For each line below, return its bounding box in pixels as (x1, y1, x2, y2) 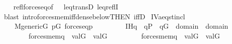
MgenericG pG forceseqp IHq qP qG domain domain (14, 21, 228, 31)
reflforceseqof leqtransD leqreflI (13, 1, 119, 11)
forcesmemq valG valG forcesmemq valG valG (28, 30, 220, 41)
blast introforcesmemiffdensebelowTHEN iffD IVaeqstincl (4, 11, 185, 21)
